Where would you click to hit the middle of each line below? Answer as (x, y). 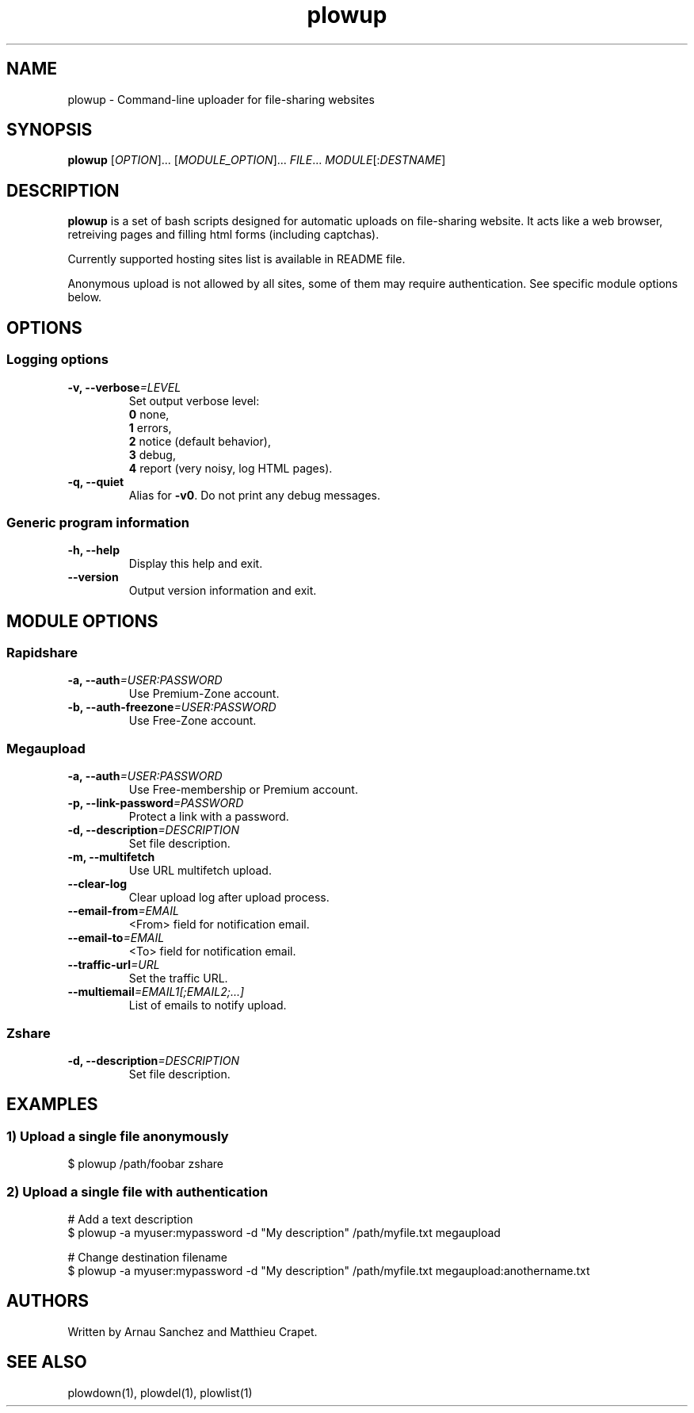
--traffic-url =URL (114, 965)
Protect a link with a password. (209, 817)
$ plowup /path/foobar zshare (145, 1164)
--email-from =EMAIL (123, 911)
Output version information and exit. (223, 591)
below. (85, 297)
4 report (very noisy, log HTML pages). (231, 468)
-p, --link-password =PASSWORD (156, 803)
